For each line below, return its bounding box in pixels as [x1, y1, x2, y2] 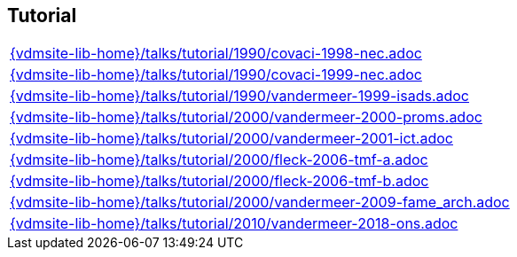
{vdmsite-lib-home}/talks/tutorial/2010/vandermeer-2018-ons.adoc [10, 214, 458, 233]
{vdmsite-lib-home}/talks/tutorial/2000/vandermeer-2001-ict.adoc [10, 129, 453, 148]
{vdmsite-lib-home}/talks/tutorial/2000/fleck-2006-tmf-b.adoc [10, 172, 429, 191]
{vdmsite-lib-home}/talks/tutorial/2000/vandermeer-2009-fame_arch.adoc [10, 193, 510, 212]
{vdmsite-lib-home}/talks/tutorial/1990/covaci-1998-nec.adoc [10, 44, 422, 63]
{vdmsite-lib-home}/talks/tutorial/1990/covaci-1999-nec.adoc [10, 66, 422, 84]
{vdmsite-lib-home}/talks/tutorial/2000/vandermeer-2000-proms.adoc [10, 108, 482, 127]
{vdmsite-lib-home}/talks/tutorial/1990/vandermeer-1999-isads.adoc [10, 87, 470, 105]
